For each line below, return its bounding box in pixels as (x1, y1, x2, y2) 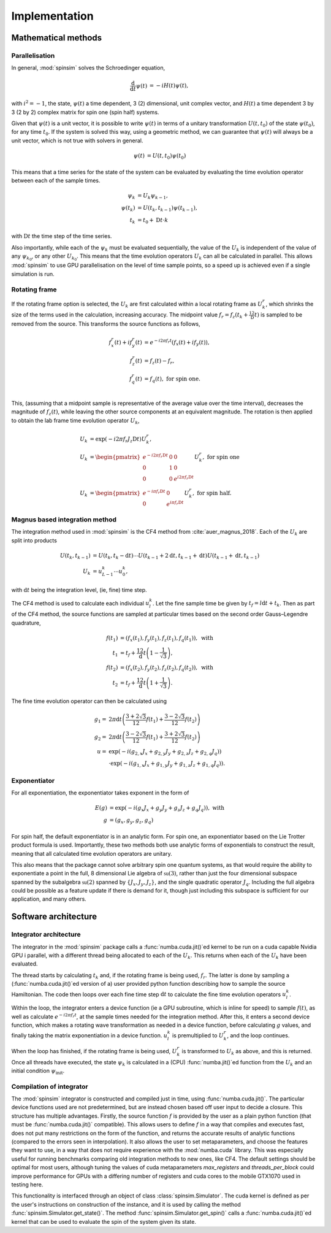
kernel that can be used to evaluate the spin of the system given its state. (11, 1218, 196, 1225)
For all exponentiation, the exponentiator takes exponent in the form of (11, 789, 189, 797)
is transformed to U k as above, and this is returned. (181, 1047, 312, 1056)
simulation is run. (11, 270, 55, 277)
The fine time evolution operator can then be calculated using (11, 697, 167, 705)
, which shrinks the (265, 300, 314, 307)
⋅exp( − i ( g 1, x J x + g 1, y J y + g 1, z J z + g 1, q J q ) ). (108, 760, 226, 769)
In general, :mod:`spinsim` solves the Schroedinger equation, (11, 64, 165, 72)
